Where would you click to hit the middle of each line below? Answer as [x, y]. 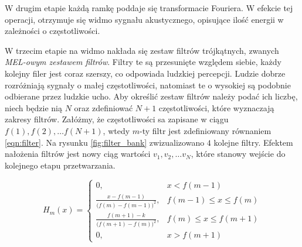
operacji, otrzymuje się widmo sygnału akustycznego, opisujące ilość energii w [144, 19]
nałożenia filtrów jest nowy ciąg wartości [78, 154]
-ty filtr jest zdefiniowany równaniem [206, 130]
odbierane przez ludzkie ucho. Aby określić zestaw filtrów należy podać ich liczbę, [151, 96]
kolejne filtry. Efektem [253, 142]
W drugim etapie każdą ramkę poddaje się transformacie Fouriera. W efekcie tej [149, 8]
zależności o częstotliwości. [52, 31]
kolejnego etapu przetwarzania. [60, 165]
